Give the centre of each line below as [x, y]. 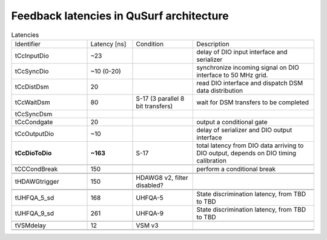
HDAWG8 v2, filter [162, 178]
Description [213, 44]
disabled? [150, 185]
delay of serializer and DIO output [244, 130]
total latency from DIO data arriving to [250, 145]
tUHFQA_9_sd [35, 213]
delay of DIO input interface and [242, 52]
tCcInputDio [32, 56]
